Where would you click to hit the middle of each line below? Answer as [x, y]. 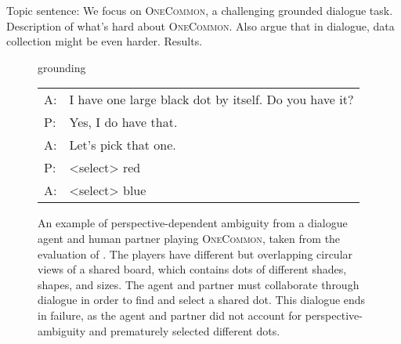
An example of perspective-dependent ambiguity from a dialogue [193, 223]
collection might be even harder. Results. [105, 41]
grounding [62, 67]
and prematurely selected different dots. [184, 330]
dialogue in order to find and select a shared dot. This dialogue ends [202, 300]
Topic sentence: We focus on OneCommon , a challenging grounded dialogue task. [200, 10]
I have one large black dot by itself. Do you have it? [211, 100]
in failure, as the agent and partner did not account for [170, 315]
